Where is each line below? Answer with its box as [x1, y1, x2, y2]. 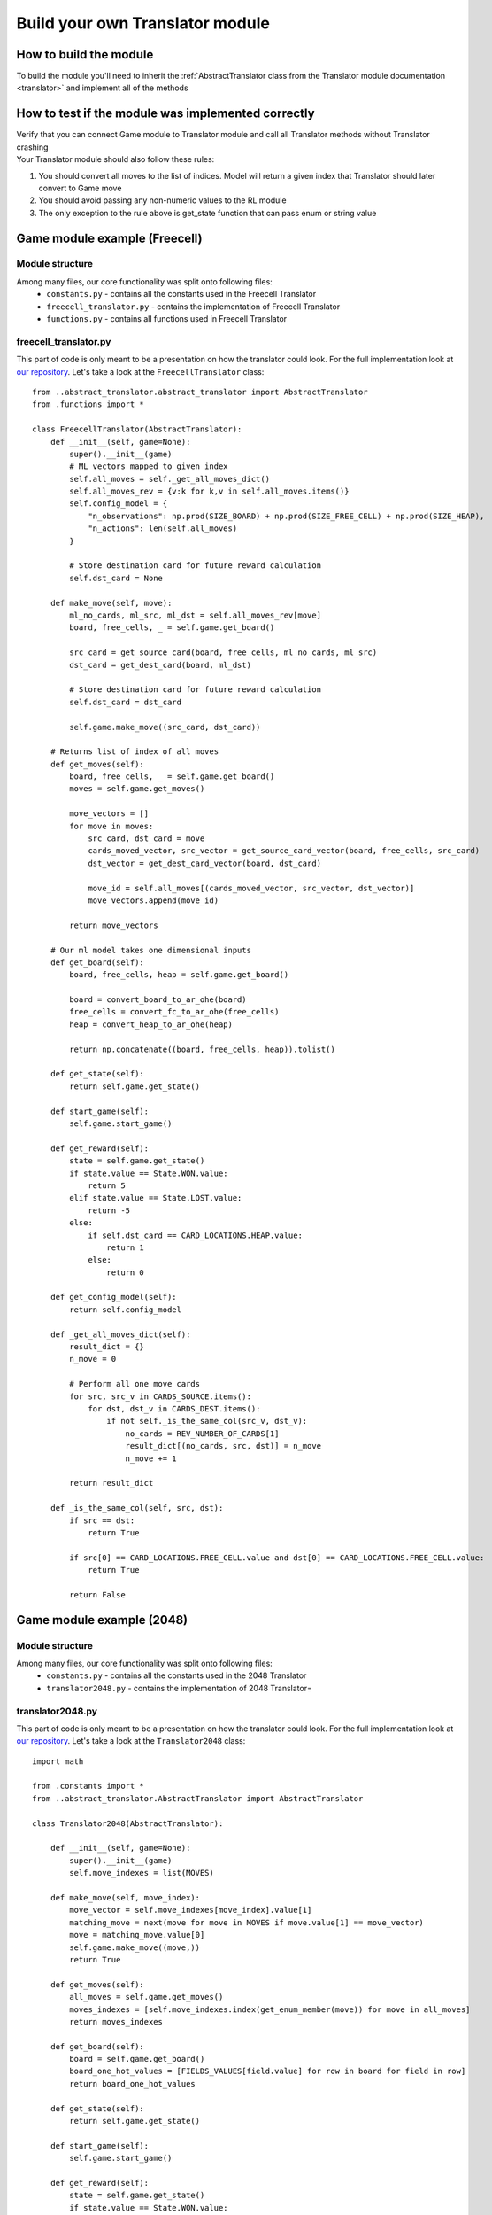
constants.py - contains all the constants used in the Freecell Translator [46, 289, 317, 299]
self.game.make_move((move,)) [69, 1942, 201, 1953]
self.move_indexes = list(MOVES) [69, 1868, 214, 1878]
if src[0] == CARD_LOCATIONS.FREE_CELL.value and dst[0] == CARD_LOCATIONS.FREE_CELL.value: [69, 1552, 485, 1563]
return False [69, 1589, 126, 1599]
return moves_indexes [69, 2017, 164, 2026]
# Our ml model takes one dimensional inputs [50, 944, 252, 955]
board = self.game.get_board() [69, 2054, 205, 2064]
